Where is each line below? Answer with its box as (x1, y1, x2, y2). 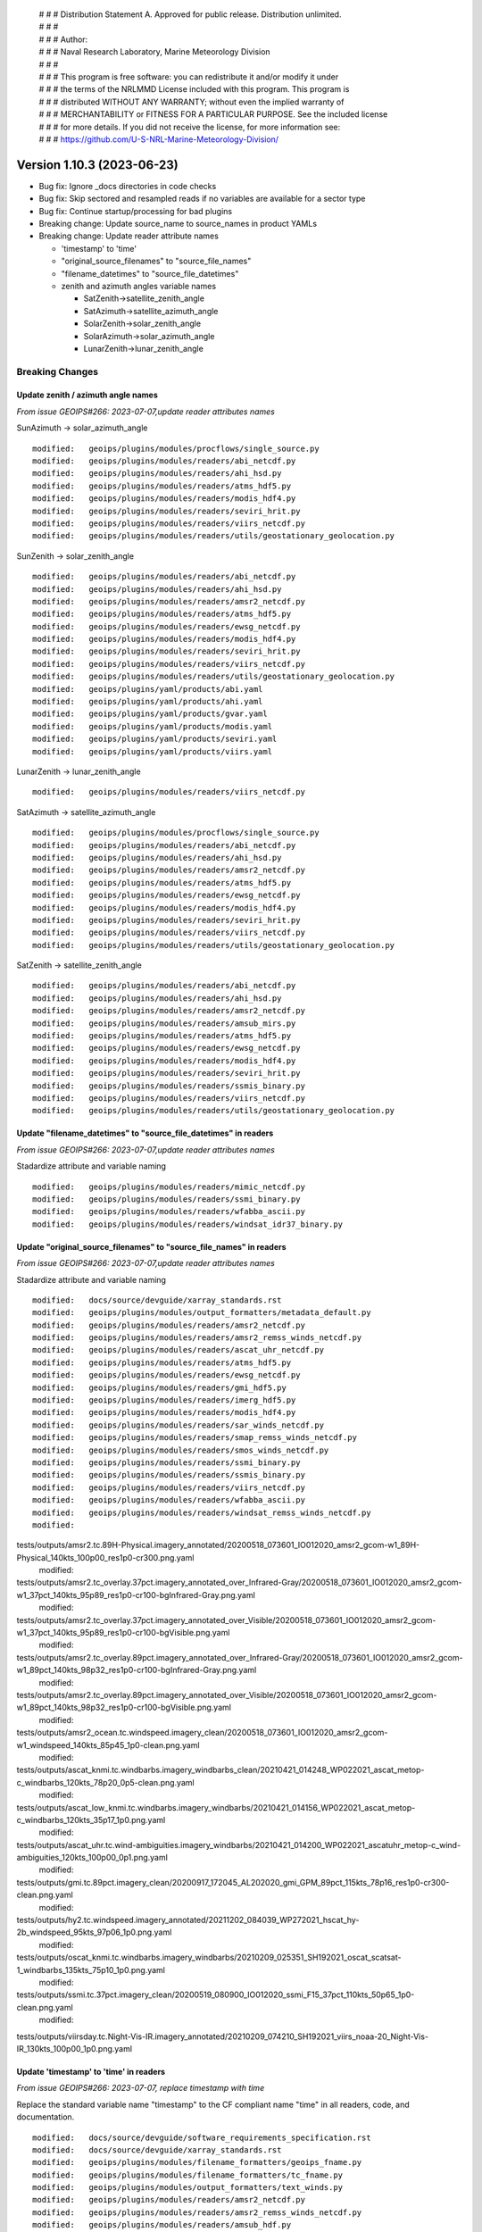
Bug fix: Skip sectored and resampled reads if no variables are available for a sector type (38, 193, 366, 204)
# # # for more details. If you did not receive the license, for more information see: (38, 121, 341, 132)
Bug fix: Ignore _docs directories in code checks (38, 180, 217, 191)
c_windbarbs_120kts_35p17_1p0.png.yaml (16, 1814, 166, 1825)
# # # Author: (38, 34, 88, 45)
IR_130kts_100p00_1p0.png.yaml (16, 2043, 133, 2053)
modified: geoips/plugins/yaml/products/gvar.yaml (32, 709, 268, 719)
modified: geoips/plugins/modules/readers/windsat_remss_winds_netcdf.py (32, 1507, 371, 1518)
